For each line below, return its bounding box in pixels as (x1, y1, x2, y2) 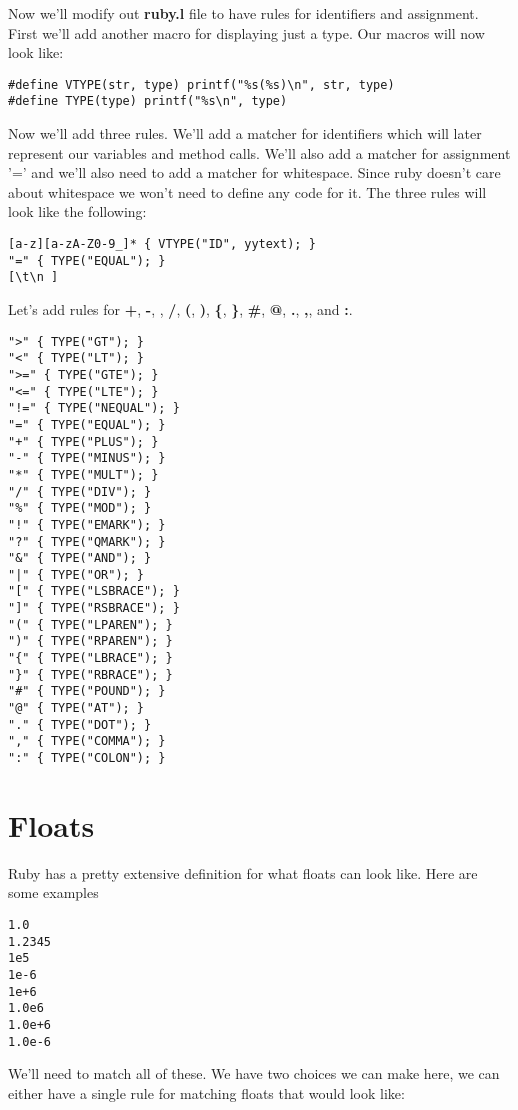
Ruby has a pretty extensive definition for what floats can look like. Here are (8, 862, 478, 883)
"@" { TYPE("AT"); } (8, 701, 145, 716)
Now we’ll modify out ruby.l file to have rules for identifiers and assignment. (8, 3, 479, 23)
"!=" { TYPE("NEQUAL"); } (8, 401, 180, 416)
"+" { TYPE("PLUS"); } (8, 434, 159, 449)
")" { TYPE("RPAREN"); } (8, 634, 173, 649)
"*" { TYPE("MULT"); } (8, 467, 159, 482)
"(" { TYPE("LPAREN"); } (8, 617, 173, 632)
